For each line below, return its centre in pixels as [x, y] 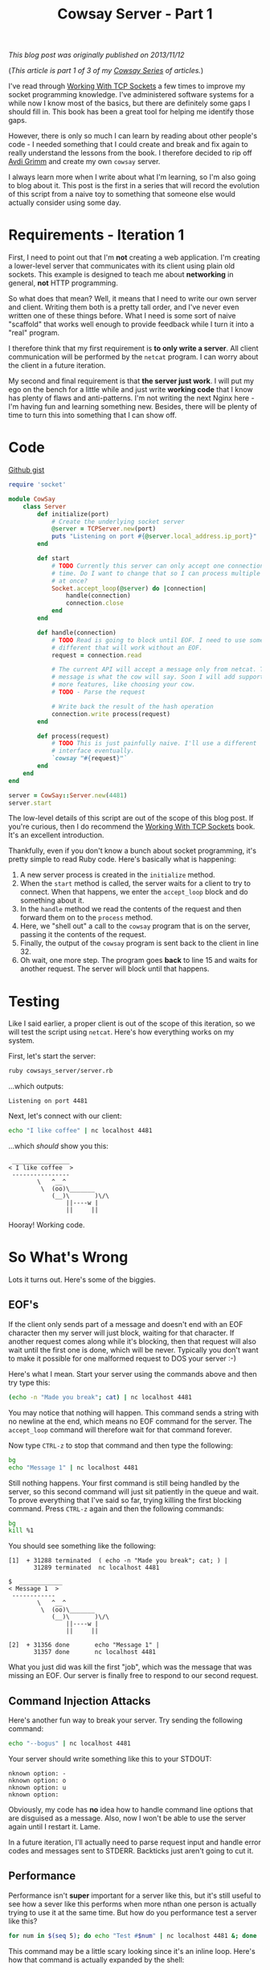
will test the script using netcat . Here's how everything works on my [121, 1032]
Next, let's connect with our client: [65, 1116]
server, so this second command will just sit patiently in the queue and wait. [133, 1491]
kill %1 [21, 1531]
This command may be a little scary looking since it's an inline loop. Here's [132, 1951]
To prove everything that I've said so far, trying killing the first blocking [125, 1500]
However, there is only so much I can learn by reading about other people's [133, 136]
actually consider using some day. [65, 203]
